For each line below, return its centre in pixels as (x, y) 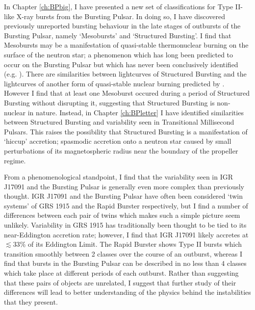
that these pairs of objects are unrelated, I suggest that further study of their (120, 282)
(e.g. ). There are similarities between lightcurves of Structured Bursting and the (125, 74)
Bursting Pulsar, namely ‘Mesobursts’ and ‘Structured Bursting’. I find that (118, 35)
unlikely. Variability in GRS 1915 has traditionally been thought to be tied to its (125, 225)
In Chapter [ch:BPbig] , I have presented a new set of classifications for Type (119, 6)
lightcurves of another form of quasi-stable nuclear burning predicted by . (114, 83)
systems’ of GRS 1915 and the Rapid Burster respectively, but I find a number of (126, 205)
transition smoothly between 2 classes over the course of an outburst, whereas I (123, 253)
